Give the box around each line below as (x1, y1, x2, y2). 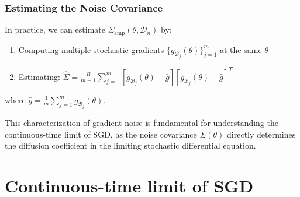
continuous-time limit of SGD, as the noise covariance (5, 128, 197, 140)
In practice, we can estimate (5, 23, 105, 36)
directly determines (227, 128, 296, 140)
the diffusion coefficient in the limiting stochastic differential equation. (5, 139, 256, 152)
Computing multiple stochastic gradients (18, 43, 164, 55)
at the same (219, 43, 262, 55)
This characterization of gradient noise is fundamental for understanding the (5, 117, 278, 129)
